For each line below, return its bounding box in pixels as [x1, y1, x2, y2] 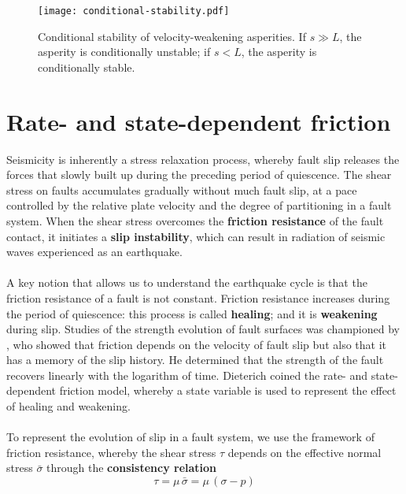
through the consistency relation [46, 459, 217, 476]
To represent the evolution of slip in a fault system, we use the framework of [6, 429, 375, 445]
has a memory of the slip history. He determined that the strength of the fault [6, 351, 384, 368]
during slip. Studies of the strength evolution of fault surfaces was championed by [6, 321, 400, 337]
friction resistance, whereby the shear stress [6, 444, 216, 460]
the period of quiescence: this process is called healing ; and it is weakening [6, 305, 378, 321]
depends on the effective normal [227, 444, 382, 460]
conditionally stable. [38, 58, 135, 75]
